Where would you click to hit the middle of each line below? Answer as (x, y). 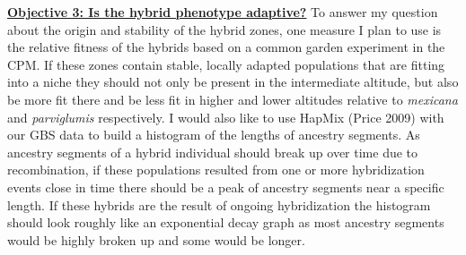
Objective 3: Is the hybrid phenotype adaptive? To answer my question (223, 12)
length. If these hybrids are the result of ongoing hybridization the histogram (219, 204)
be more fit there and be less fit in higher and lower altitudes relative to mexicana (233, 99)
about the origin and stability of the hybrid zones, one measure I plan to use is (224, 29)
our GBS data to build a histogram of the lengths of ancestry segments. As (214, 135)
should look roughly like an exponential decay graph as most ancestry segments (226, 222)
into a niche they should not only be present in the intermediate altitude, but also (233, 82)
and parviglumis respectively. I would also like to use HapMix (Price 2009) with (226, 117)
